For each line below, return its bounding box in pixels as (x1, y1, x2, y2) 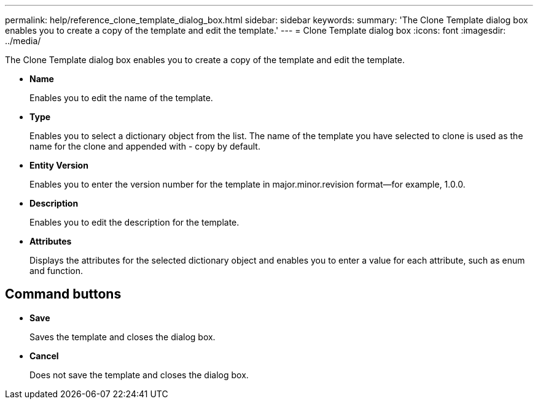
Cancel (29, 350, 59, 361)
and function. (29, 265, 84, 276)
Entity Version (29, 160, 88, 170)
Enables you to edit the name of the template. (29, 93, 213, 103)
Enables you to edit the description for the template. (29, 217, 240, 227)
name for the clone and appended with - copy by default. (29, 141, 260, 151)
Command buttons (5, 286, 122, 302)
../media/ (5, 36, 41, 46)
